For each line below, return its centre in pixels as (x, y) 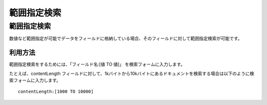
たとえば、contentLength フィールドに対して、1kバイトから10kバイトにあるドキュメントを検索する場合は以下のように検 (132, 73)
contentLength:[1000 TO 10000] (56, 92)
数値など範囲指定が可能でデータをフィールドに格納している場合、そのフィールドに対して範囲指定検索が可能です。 (126, 38)
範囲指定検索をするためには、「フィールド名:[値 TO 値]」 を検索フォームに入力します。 (97, 65)
